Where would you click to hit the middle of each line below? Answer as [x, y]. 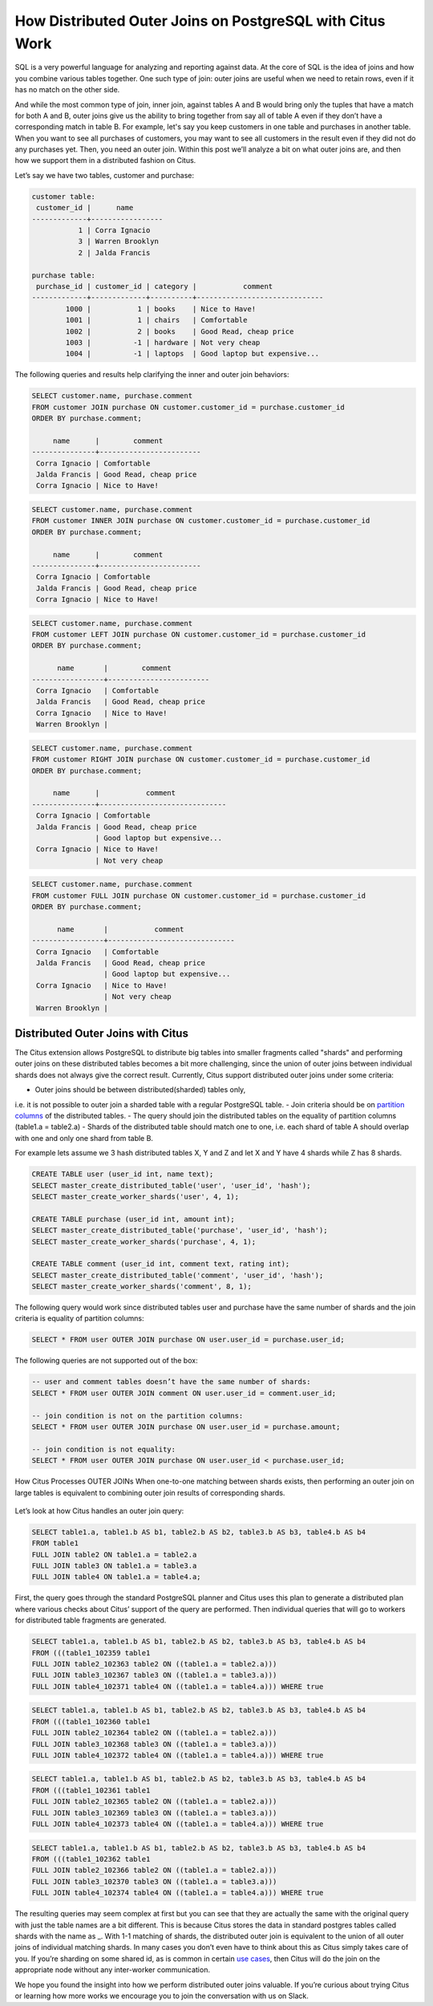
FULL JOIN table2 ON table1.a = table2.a [114, 1554]
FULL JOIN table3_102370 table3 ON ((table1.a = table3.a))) [154, 1881]
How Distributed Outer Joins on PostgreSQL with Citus [200, 21]
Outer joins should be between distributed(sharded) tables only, [140, 1090]
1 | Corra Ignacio [114, 230]
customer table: [64, 196]
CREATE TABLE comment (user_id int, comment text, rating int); [161, 1264]
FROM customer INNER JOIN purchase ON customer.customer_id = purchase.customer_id [201, 521]
